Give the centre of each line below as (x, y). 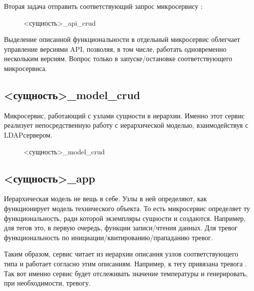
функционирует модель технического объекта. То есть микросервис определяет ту (127, 208)
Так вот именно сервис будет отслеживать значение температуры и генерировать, (126, 273)
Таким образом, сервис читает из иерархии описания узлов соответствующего (121, 254)
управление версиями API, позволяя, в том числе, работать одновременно (115, 49)
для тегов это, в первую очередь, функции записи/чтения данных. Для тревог (121, 228)
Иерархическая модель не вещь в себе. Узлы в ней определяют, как (106, 199)
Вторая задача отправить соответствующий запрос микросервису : (103, 6)
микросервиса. (26, 68)
